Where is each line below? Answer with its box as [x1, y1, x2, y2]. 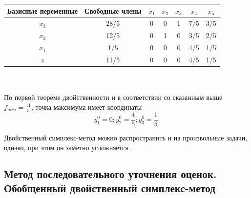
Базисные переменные [7, 5, 78, 16]
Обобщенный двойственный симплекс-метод [4, 180, 215, 196]
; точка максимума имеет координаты [31, 101, 142, 112]
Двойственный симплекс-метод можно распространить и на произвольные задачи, [4, 133, 248, 143]
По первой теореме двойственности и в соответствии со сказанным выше [4, 92, 223, 102]
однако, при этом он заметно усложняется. [4, 142, 130, 152]
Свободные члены [84, 5, 142, 16]
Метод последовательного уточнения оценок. [4, 166, 217, 181]
